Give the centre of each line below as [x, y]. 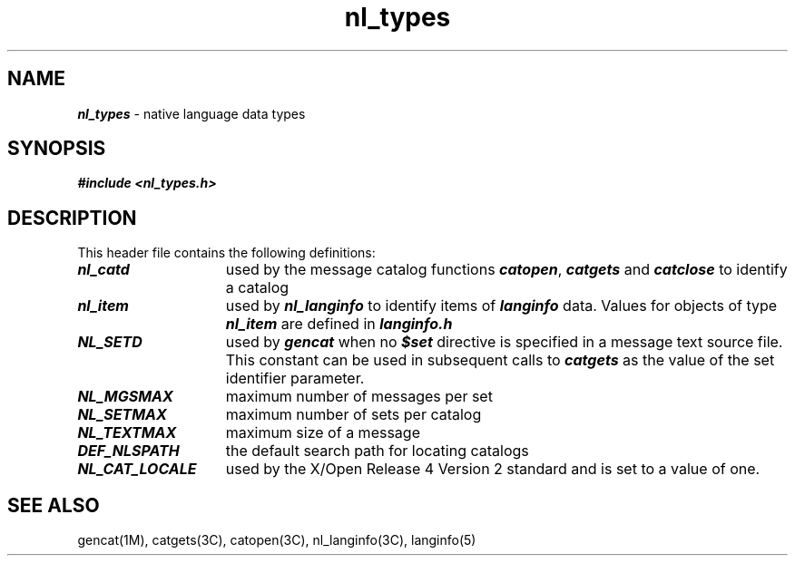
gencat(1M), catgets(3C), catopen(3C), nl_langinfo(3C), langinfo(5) [277, 540]
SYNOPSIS [57, 149]
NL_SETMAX [122, 415]
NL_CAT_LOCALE [137, 469]
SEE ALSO [54, 505]
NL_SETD [110, 342]
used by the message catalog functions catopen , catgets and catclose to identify [506, 270]
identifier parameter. [295, 379]
